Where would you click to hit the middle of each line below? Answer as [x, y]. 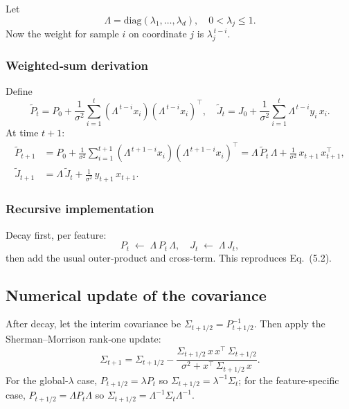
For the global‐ [37, 380]
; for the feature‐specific [289, 380]
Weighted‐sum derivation [77, 65]
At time [22, 133]
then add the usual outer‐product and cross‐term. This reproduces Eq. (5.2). [169, 257]
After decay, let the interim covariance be [93, 324]
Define [19, 91]
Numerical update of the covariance [136, 294]
